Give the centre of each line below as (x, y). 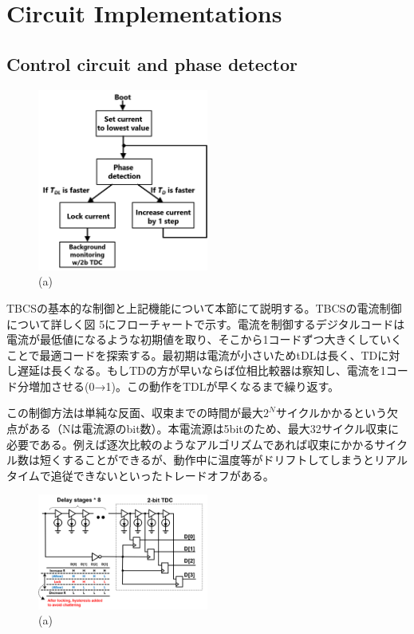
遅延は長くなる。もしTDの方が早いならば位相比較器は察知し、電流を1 (201, 370)
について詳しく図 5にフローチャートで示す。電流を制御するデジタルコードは (206, 323)
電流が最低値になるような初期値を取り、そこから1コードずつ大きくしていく (205, 339)
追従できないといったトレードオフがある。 (162, 475)
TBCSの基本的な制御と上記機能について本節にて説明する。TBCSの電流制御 (204, 307)
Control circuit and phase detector (152, 63)
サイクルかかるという (331, 413)
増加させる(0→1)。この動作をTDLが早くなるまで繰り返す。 (184, 386)
